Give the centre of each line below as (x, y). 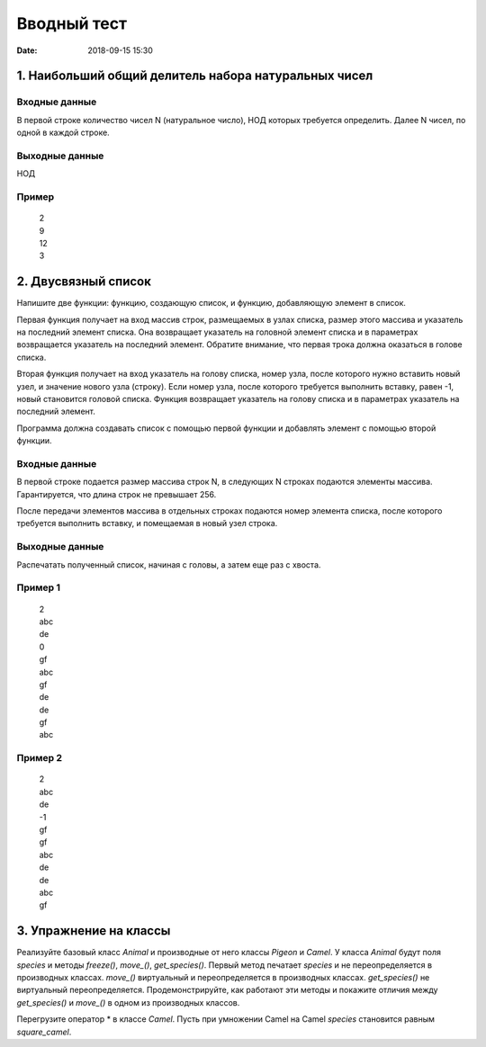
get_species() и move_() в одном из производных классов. (128, 1002)
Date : (27, 50)
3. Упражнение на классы (94, 931)
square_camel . (44, 1032)
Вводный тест (72, 23)
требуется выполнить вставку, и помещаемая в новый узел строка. (147, 523)
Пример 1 (38, 587)
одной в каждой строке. (63, 133)
